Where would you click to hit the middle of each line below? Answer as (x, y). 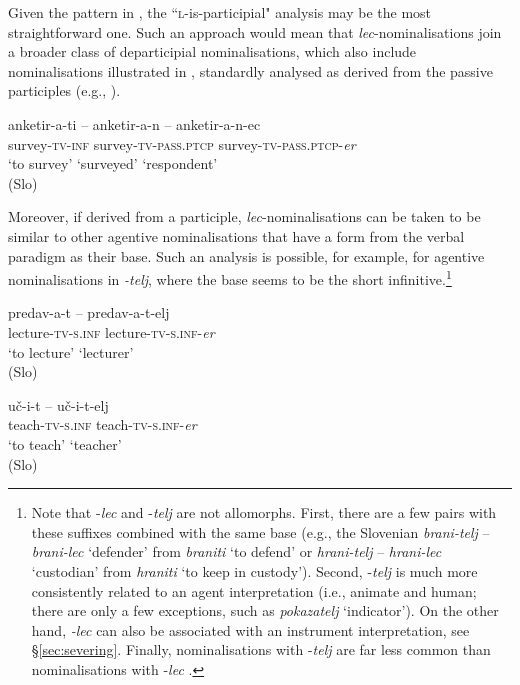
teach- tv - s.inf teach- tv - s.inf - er (102, 424)
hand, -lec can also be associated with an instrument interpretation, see (250, 629)
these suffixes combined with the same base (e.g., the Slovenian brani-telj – (260, 531)
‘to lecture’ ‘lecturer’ (71, 351)
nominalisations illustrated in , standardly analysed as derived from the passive (250, 70)
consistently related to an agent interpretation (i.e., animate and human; (254, 590)
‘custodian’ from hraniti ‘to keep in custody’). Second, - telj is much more (254, 570)
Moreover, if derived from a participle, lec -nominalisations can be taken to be (244, 216)
